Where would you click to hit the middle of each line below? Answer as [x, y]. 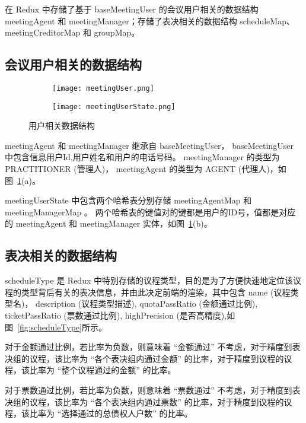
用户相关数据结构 [62, 125]
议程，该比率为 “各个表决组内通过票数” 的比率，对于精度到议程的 [157, 401]
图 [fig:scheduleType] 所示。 [56, 327]
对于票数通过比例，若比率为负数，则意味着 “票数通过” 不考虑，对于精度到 [149, 390]
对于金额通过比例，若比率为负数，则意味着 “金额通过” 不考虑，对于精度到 [149, 347]
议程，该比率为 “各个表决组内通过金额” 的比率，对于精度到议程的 [157, 358]
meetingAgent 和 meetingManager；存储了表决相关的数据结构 [121, 20]
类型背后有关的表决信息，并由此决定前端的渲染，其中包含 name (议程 [156, 292]
